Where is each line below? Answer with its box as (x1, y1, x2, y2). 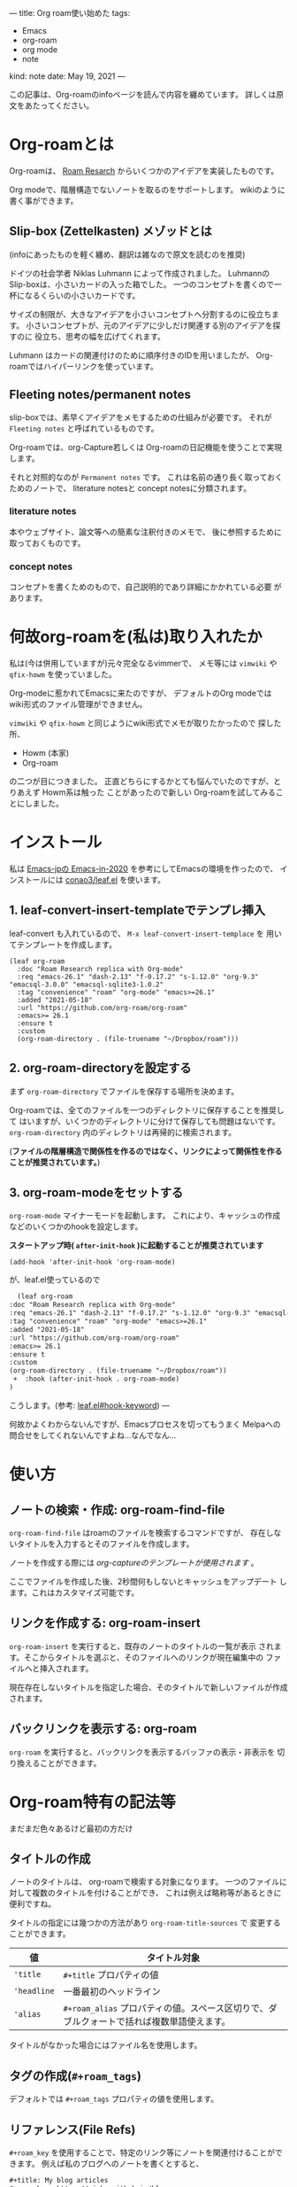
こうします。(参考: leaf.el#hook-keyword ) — (9, 1399, 171, 1411)
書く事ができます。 (9, 195, 79, 206)
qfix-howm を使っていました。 (9, 669, 117, 680)
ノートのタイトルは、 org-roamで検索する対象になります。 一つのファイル (9, 1877, 280, 1887)
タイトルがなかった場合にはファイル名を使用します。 (9, 2040, 202, 2051)
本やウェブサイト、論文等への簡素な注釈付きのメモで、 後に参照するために (9, 526, 283, 537)
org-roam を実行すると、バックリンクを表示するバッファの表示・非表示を (9, 1747, 276, 1757)
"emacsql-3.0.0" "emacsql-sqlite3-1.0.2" (9, 980, 164, 989)
